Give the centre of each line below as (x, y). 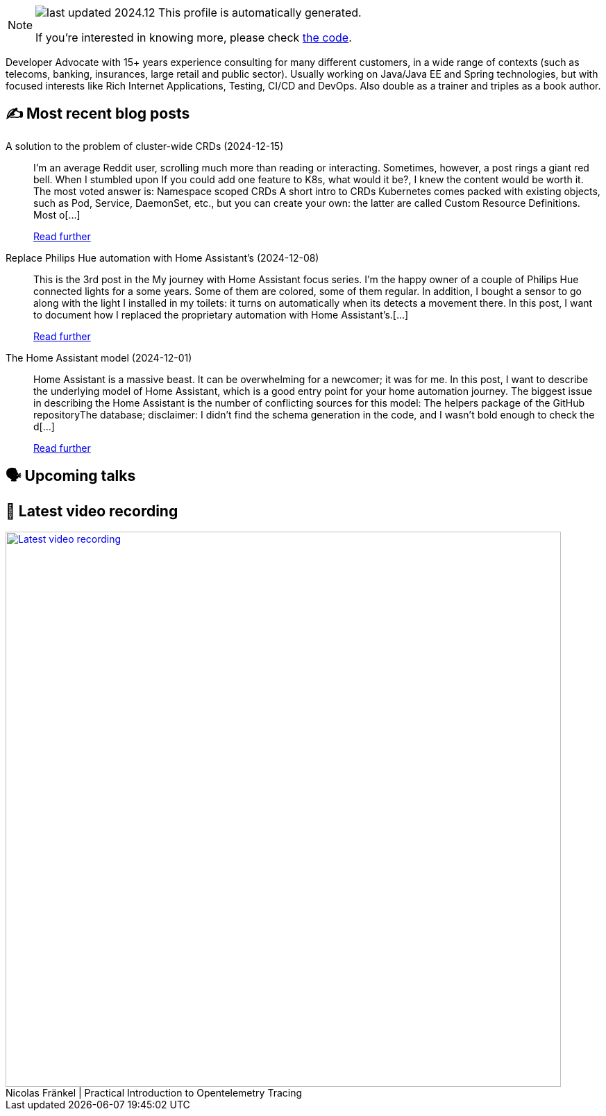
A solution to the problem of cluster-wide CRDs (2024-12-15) (145, 146)
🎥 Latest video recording (92, 511)
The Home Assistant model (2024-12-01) (99, 357)
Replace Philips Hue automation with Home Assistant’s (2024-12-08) (162, 257)
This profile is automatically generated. (260, 12)
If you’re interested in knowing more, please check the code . (194, 37)
